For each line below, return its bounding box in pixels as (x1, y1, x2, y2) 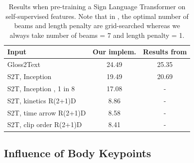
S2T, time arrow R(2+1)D (7, 107, 86, 117)
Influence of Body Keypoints (4, 145, 151, 160)
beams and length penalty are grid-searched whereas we (14, 20, 180, 31)
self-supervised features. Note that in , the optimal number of (5, 11, 189, 21)
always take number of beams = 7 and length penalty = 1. (10, 30, 185, 40)
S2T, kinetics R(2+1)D (7, 95, 76, 105)
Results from (143, 47, 187, 57)
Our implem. (92, 47, 137, 57)
